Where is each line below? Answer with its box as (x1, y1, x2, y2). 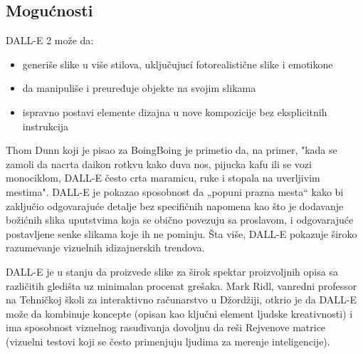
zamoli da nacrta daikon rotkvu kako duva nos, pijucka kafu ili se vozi (6, 156, 312, 171)
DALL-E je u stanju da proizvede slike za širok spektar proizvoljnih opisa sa (6, 264, 338, 278)
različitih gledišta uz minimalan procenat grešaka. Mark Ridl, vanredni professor (6, 278, 357, 293)
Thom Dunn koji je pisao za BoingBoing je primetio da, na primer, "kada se (6, 142, 337, 157)
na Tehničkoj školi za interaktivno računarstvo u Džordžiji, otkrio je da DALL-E (6, 292, 357, 307)
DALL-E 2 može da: (6, 33, 94, 48)
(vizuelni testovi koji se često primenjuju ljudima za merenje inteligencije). (6, 333, 330, 348)
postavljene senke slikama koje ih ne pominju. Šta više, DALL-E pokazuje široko (6, 226, 357, 241)
